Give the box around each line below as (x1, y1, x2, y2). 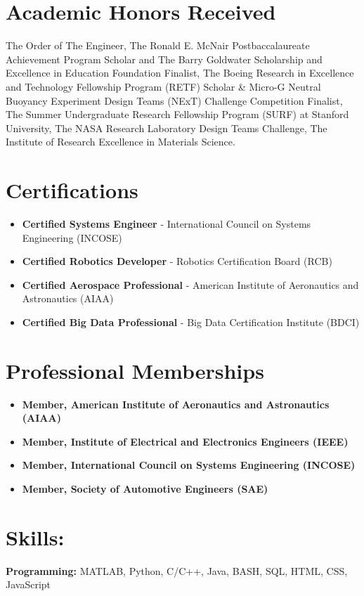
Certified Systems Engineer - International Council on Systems (22, 216, 311, 231)
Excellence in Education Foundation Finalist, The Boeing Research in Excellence (6, 65, 354, 80)
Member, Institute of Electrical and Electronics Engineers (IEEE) (22, 434, 349, 448)
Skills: (6, 522, 65, 551)
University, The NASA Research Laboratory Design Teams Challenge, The (6, 120, 327, 135)
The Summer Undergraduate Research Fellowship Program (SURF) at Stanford (6, 107, 349, 122)
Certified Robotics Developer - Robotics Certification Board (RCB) (22, 254, 332, 268)
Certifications (6, 176, 138, 205)
